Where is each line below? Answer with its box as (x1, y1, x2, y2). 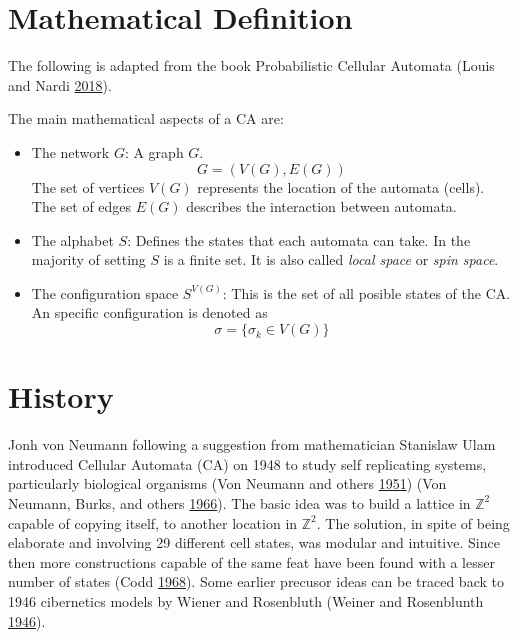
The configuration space (31, 282, 179, 303)
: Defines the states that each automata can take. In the (127, 229, 471, 250)
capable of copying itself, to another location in (8, 512, 298, 533)
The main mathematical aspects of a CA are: (8, 108, 284, 129)
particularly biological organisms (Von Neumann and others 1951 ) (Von (8, 473, 447, 494)
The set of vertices (31, 176, 145, 197)
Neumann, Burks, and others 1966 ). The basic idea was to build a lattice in (8, 492, 471, 513)
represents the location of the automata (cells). (197, 176, 485, 197)
